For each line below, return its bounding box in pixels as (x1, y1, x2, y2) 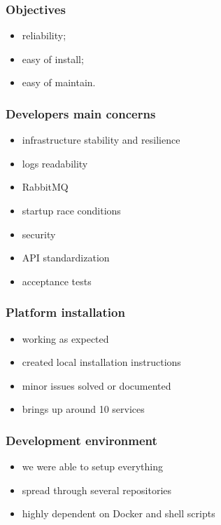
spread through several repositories (22, 482, 172, 497)
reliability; (22, 28, 66, 43)
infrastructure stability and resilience (22, 132, 180, 147)
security (22, 226, 56, 241)
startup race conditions (22, 203, 121, 217)
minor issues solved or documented (22, 378, 171, 393)
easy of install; (22, 51, 84, 66)
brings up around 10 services (22, 402, 145, 416)
